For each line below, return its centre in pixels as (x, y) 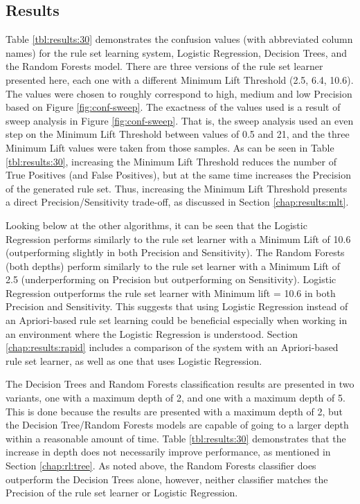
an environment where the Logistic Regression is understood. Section (152, 333)
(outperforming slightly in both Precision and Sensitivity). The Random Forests (175, 252)
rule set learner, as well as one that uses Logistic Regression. (134, 360)
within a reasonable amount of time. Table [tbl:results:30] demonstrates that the (176, 438)
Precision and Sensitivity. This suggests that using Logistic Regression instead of (177, 306)
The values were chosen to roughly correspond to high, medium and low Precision (179, 93)
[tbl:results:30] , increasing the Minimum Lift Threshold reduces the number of (171, 161)
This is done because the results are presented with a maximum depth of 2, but (174, 411)
